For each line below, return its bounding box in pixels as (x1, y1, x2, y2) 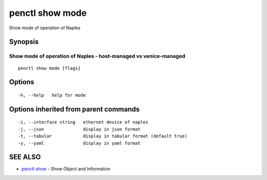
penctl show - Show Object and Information (21, 166, 111, 172)
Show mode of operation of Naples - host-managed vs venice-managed (9, 53, 185, 60)
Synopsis (9, 38, 39, 46)
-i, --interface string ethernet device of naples (18, 120, 148, 125)
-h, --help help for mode (18, 92, 86, 98)
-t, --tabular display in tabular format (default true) (18, 133, 187, 139)
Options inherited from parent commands (9, 105, 140, 114)
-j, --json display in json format (18, 126, 141, 132)
